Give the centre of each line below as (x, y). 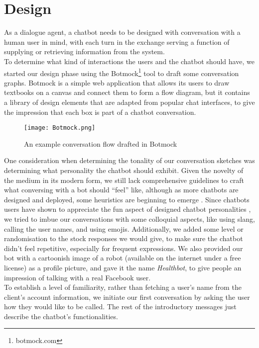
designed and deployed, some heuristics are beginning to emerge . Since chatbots (127, 199)
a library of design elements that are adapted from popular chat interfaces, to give (129, 102)
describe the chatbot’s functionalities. (61, 316)
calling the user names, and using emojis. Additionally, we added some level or (124, 228)
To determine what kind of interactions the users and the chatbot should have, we (129, 61)
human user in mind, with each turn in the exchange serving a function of (117, 42)
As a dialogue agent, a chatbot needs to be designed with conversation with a (122, 32)
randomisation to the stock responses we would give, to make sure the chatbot (124, 238)
